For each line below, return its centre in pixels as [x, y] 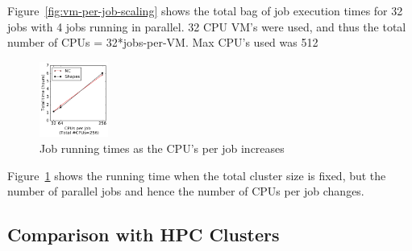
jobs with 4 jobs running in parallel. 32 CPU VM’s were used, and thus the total [207, 26]
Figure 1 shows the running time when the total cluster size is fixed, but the [197, 175]
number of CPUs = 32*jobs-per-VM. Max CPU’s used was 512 [163, 42]
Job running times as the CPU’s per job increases [162, 148]
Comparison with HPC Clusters [144, 235]
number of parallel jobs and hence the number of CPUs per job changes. [186, 191]
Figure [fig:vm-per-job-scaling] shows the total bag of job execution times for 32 [205, 10]
